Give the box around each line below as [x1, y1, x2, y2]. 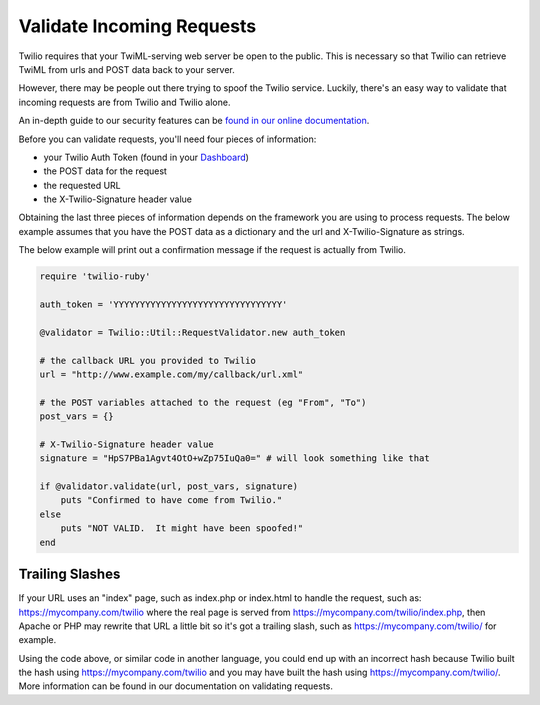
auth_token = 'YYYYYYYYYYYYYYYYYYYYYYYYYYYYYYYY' [39, 299, 288, 310]
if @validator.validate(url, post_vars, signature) [39, 481, 299, 492]
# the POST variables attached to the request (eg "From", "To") [39, 396, 367, 408]
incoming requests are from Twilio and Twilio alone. [18, 96, 231, 108]
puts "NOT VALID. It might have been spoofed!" [60, 523, 304, 534]
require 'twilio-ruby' [39, 271, 151, 282]
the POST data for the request [43, 165, 167, 177]
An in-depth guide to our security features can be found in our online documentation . [18, 115, 370, 127]
